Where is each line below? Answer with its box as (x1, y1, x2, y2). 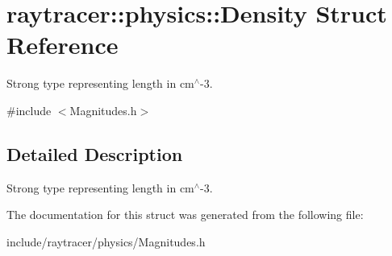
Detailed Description (6, 141, 183, 166)
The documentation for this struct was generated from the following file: (6, 206, 364, 223)
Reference (6, 28, 119, 61)
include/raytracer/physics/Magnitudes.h (6, 233, 206, 250)
